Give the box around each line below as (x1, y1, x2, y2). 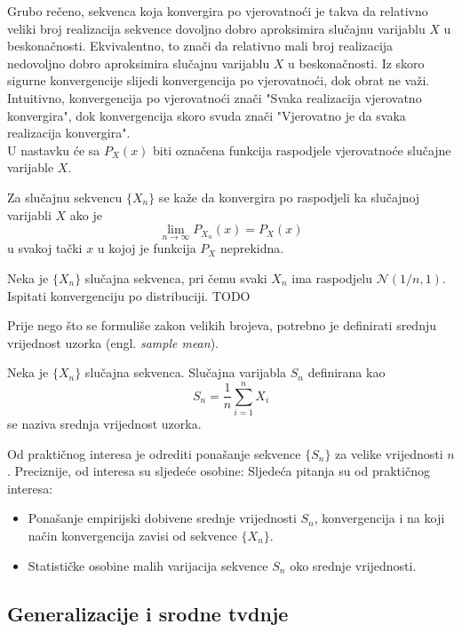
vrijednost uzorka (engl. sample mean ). (7, 333, 219, 352)
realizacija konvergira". (7, 123, 131, 142)
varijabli (7, 205, 52, 224)
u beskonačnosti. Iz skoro (288, 53, 425, 72)
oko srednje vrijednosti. (290, 556, 417, 574)
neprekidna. (219, 239, 284, 257)
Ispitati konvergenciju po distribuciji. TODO (7, 286, 251, 304)
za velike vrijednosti (335, 444, 443, 462)
